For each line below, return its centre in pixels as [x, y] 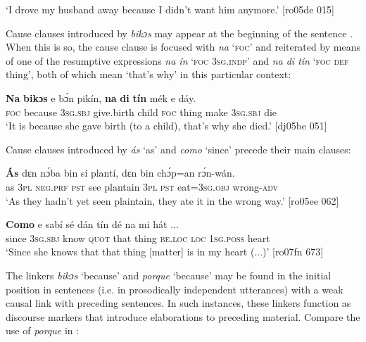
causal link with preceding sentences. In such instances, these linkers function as [178, 303]
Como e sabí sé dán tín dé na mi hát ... [92, 224]
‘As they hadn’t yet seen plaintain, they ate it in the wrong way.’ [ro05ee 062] [172, 200]
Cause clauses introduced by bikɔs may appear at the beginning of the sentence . [179, 33]
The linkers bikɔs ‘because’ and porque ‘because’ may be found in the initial [169, 275]
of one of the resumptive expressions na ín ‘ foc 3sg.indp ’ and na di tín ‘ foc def [177, 60]
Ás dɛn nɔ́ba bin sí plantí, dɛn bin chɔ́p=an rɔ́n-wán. [120, 173]
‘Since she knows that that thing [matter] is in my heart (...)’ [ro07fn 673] [165, 252]
